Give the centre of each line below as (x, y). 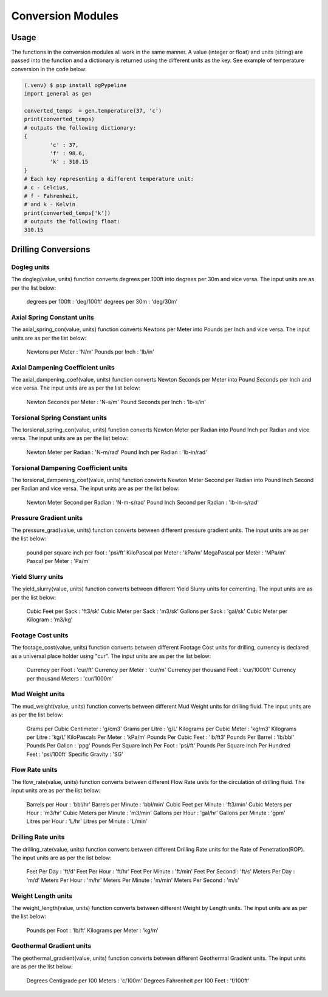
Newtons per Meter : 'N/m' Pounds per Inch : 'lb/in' (91, 352)
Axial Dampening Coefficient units (63, 367)
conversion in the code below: (49, 69)
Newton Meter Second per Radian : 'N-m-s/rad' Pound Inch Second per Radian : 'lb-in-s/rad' (143, 502)
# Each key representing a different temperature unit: (109, 179)
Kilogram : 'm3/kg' (50, 620)
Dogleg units (30, 267)
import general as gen (58, 94)
